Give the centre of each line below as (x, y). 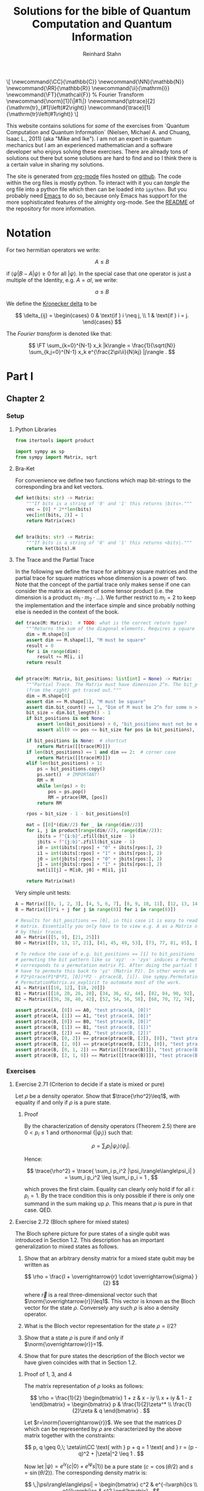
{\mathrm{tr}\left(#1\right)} (40, 114)
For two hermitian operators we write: (53, 250)
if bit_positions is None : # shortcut (77, 741)
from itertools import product (55, 440)
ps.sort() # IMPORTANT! (69, 775)
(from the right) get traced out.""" (74, 690)
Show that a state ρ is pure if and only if (74, 1337)
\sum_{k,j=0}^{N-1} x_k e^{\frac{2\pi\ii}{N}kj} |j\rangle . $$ (102, 351)
